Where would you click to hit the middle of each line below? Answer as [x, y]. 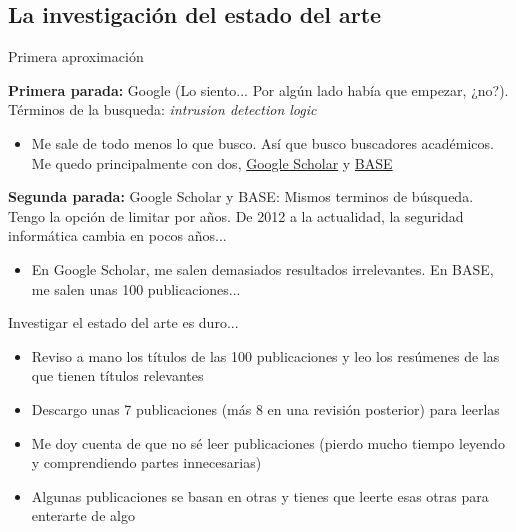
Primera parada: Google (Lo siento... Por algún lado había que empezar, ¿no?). [258, 89]
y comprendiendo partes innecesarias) [146, 462]
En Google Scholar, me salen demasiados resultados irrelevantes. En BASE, [262, 268]
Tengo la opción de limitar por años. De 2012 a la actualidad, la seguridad [236, 215]
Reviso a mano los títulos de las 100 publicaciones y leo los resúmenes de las [265, 355]
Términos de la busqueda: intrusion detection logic [162, 109]
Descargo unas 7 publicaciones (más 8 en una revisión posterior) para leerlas [265, 408]
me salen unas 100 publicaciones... [136, 288]
